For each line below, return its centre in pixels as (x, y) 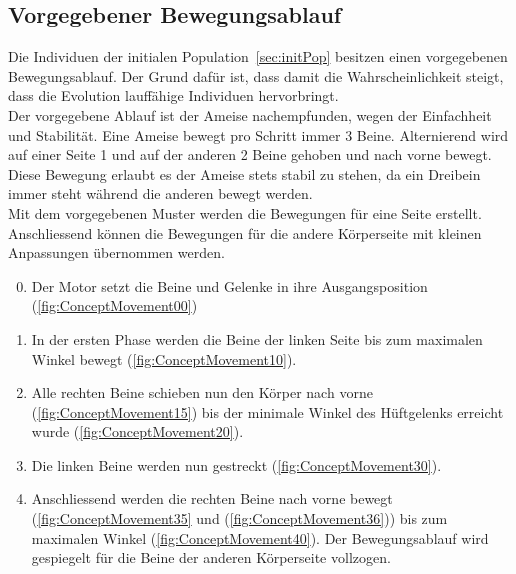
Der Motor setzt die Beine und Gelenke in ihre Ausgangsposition (229, 285)
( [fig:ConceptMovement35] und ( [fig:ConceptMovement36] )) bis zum (239, 518)
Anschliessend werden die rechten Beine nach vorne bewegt (212, 498)
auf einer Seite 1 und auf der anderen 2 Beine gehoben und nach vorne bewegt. (250, 154)
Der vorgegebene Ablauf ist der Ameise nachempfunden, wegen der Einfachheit (250, 114)
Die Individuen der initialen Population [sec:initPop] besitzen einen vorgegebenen (258, 56)
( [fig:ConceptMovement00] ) (114, 305)
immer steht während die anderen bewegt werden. (160, 193)
